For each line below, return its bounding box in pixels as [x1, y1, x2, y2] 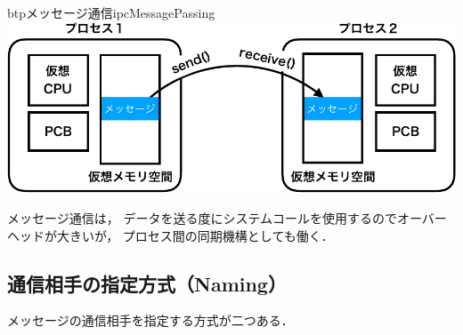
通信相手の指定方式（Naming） [7, 269, 287, 297]
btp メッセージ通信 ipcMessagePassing [7, 4, 215, 21]
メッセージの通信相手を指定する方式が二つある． [7, 311, 294, 330]
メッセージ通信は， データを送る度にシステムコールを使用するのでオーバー [7, 208, 447, 227]
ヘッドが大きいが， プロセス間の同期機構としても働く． [7, 226, 334, 244]
